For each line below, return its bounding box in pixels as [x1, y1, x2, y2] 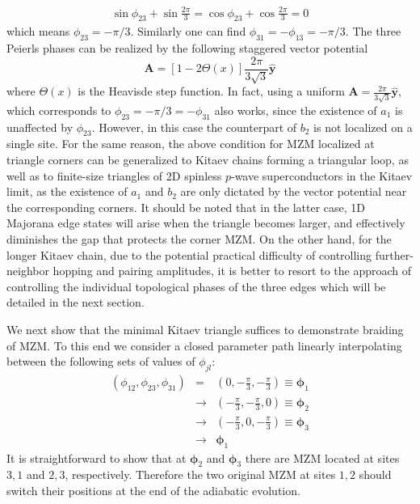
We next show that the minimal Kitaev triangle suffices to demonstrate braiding [6, 321, 404, 338]
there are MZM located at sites [245, 449, 400, 466]
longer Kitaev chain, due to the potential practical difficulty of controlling [6, 246, 372, 263]
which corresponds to [6, 101, 111, 118]
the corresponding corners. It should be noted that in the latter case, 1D [6, 198, 366, 215]
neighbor [6, 262, 49, 279]
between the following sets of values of [6, 353, 195, 370]
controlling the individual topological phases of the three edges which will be [6, 277, 386, 294]
